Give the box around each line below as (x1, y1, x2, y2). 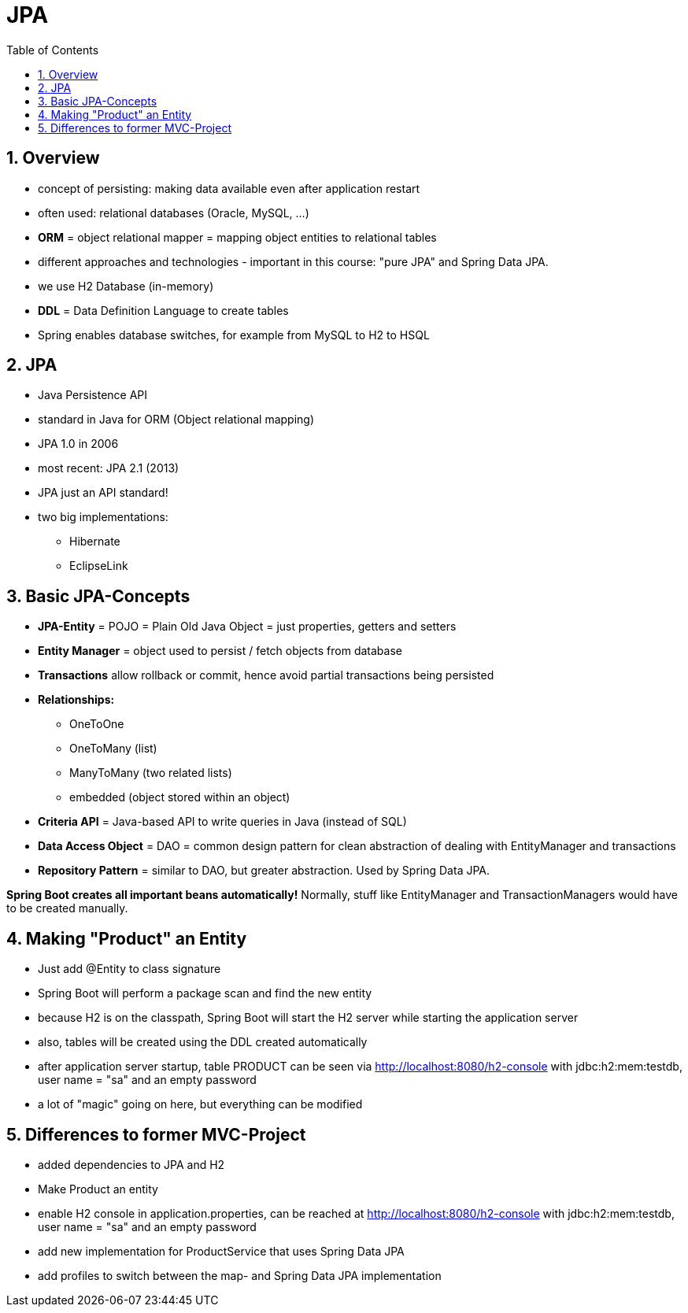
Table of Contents (6, 43, 99, 57)
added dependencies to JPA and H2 (38, 1157, 225, 1171)
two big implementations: (38, 510, 168, 524)
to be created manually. (6, 901, 128, 915)
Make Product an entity (38, 1182, 158, 1196)
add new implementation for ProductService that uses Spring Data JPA (38, 1244, 405, 1258)
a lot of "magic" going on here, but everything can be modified (38, 1097, 363, 1111)
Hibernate (69, 534, 120, 549)
